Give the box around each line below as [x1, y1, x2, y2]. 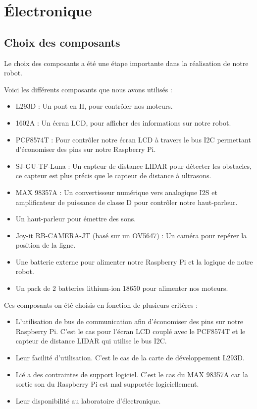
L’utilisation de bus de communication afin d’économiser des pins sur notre [15, 316, 244, 327]
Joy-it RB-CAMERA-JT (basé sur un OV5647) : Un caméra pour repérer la [15, 230, 247, 240]
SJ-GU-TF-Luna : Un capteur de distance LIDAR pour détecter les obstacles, [15, 160, 252, 171]
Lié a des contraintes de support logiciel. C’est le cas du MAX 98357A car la [15, 369, 249, 379]
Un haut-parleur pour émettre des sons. [15, 213, 136, 224]
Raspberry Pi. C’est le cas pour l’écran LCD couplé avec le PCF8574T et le [15, 326, 246, 336]
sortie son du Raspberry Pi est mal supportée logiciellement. [15, 379, 199, 389]
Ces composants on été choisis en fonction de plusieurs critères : [4, 299, 198, 310]
